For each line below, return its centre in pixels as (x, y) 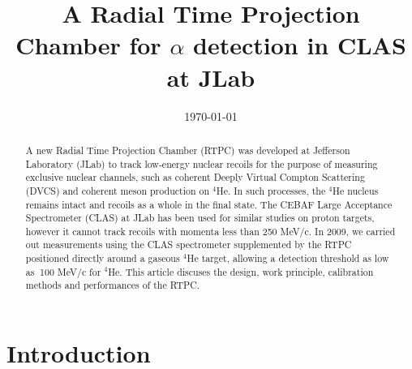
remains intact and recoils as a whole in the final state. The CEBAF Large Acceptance (209, 204)
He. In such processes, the (271, 190)
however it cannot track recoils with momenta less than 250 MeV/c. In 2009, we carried (210, 231)
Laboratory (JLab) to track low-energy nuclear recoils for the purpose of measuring (202, 163)
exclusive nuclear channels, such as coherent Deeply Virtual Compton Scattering (195, 177)
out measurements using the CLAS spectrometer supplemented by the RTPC (189, 245)
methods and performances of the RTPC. (113, 285)
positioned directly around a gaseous (103, 258)
